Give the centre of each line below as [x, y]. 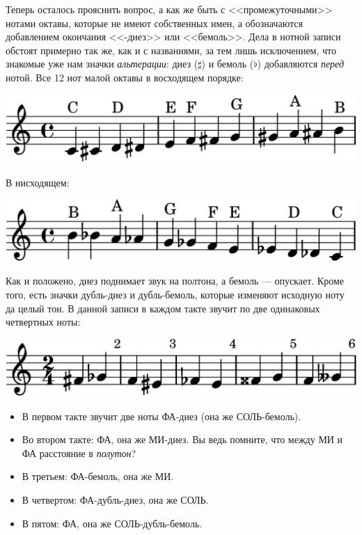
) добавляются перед [301, 64]
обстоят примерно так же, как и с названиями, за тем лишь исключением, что [171, 50]
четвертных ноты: [43, 322]
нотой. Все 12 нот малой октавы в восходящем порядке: [125, 77]
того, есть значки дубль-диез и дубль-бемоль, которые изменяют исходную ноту [175, 294]
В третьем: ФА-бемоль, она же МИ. [98, 476]
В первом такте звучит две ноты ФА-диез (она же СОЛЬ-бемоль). [162, 416]
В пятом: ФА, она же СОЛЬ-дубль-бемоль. [112, 523]
